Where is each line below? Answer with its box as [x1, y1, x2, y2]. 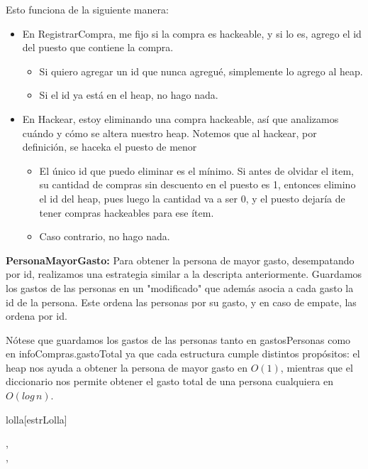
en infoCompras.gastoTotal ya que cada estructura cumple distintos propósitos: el [6, 346, 360, 361]
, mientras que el [280, 360, 353, 374]
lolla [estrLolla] [6, 411, 67, 426]
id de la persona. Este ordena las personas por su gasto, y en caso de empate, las [6, 294, 357, 309]
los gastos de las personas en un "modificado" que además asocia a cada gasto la [6, 280, 354, 295]
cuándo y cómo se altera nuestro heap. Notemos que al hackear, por [22, 125, 317, 140]
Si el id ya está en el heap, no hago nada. [39, 87, 218, 102]
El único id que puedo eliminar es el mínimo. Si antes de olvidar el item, [39, 163, 354, 178]
